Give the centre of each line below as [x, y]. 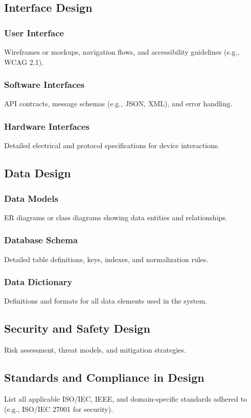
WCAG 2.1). [24, 62]
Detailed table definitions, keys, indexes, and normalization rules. [106, 259]
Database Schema [41, 240]
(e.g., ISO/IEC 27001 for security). [59, 409]
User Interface [34, 32]
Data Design [38, 173]
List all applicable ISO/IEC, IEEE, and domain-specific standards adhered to [126, 399]
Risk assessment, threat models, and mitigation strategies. [95, 350]
